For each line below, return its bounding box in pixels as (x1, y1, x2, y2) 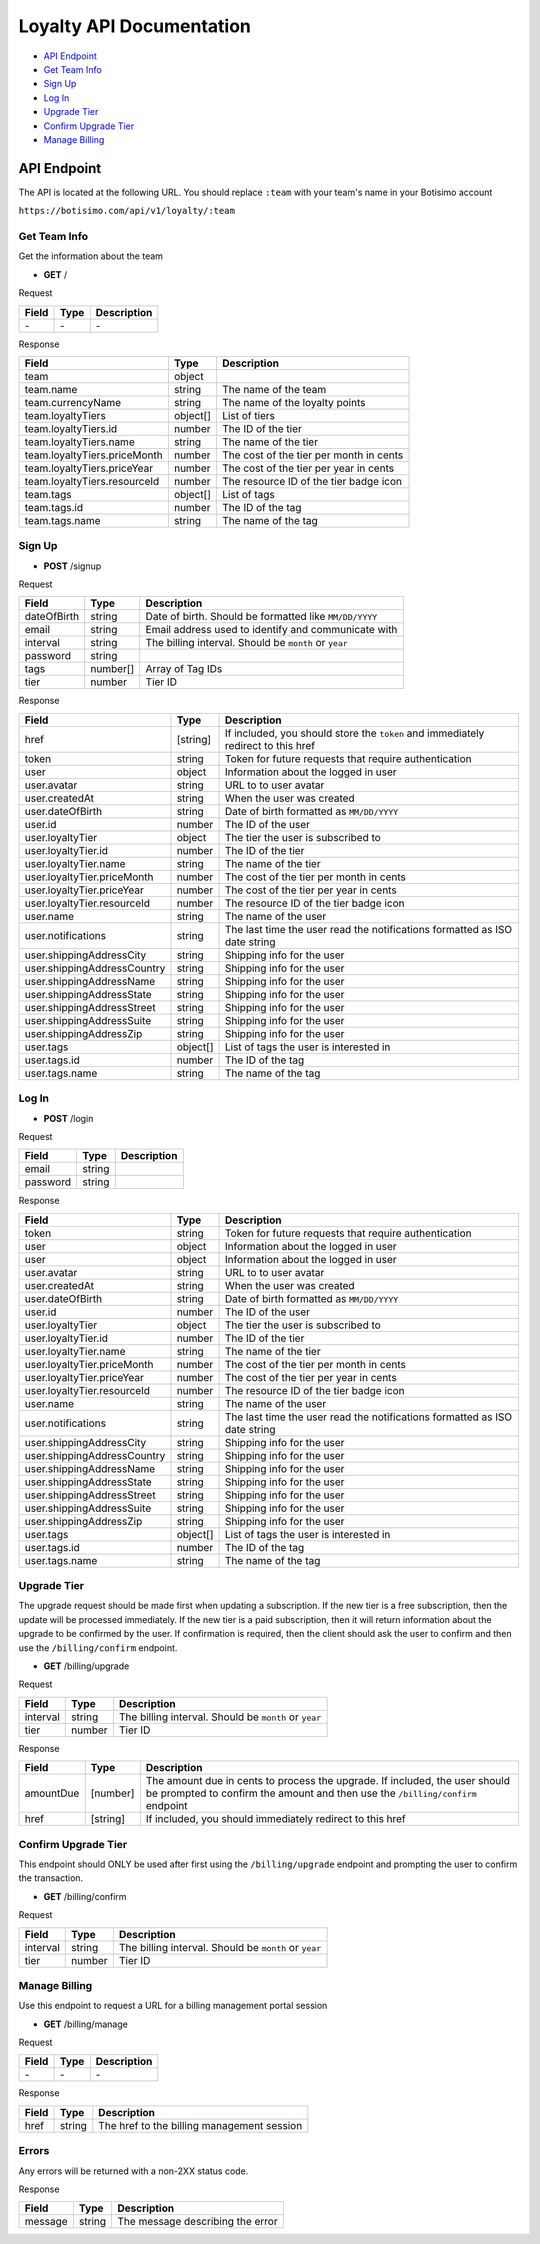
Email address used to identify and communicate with (145, 623, 398, 637)
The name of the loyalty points (221, 395, 366, 409)
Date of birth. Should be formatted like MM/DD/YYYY (145, 610, 378, 624)
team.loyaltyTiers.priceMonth (24, 448, 164, 462)
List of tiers (221, 408, 275, 422)
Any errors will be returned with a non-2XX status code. (18, 2165, 249, 2177)
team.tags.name (24, 513, 101, 527)
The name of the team (221, 382, 327, 396)
